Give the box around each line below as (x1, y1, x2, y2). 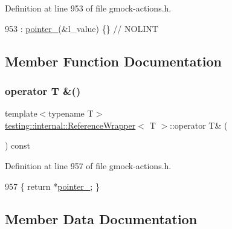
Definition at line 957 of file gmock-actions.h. (5, 159, 172, 172)
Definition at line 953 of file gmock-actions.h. (5, 2, 172, 14)
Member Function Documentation (5, 51, 222, 70)
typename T (48, 107, 94, 120)
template (5, 107, 37, 120)
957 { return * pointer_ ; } (5, 179, 100, 192)
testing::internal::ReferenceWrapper (5, 118, 136, 131)
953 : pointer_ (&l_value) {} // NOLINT (5, 22, 158, 34)
